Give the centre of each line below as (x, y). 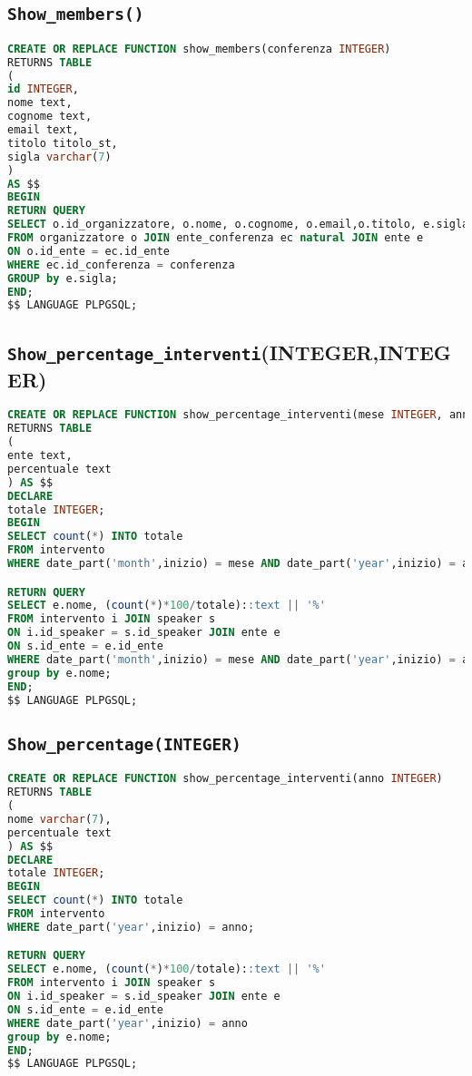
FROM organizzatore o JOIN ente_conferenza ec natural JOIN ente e (216, 238)
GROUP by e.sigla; (63, 278)
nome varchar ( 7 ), (59, 819)
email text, (43, 130)
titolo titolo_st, (63, 143)
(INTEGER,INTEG (356, 352)
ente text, (40, 456)
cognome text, (50, 117)
